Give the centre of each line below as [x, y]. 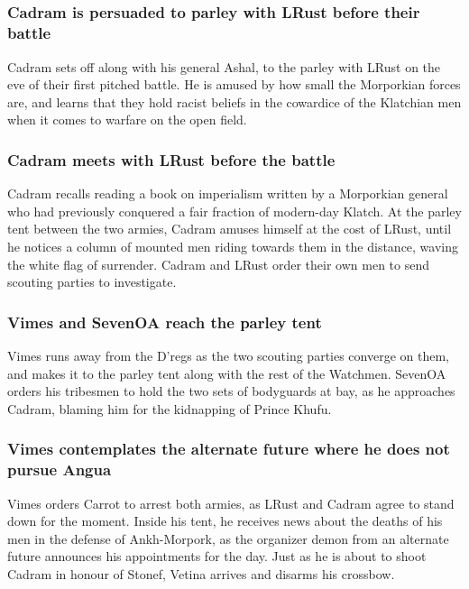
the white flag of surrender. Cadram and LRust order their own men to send [218, 264]
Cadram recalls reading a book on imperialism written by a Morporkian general [228, 193]
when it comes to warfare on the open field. [127, 120]
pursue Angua [60, 469]
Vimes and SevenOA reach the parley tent [165, 322]
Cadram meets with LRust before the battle [171, 159]
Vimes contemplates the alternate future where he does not [229, 449]
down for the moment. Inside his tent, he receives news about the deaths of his [225, 521]
